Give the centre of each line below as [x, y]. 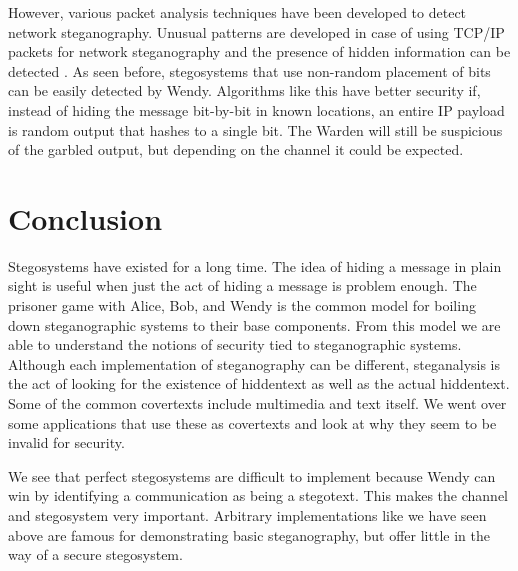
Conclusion [85, 217]
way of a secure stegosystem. [95, 554]
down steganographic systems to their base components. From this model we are [254, 324]
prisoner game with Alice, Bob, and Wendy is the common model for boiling [242, 305]
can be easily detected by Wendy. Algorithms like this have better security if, [244, 90]
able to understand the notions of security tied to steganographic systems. [235, 344]
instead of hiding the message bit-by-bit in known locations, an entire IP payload [256, 109]
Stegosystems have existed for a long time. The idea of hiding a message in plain [255, 265]
